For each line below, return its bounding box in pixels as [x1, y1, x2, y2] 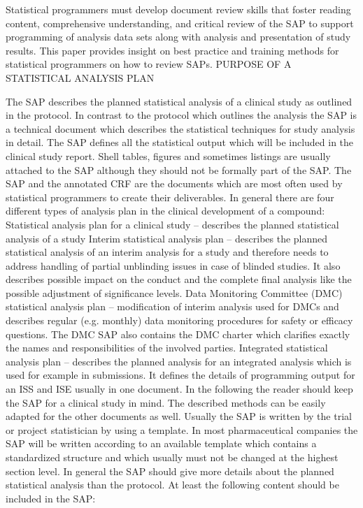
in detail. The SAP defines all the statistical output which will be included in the [6, 135, 354, 150]
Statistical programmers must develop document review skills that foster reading [6, 2, 351, 16]
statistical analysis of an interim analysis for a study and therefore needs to [6, 245, 329, 259]
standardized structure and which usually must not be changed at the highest [6, 450, 339, 464]
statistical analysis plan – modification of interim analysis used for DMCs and [6, 299, 339, 314]
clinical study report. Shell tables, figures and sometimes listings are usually [6, 148, 331, 163]
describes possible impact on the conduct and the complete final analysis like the [6, 272, 352, 286]
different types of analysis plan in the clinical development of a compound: [6, 203, 325, 218]
